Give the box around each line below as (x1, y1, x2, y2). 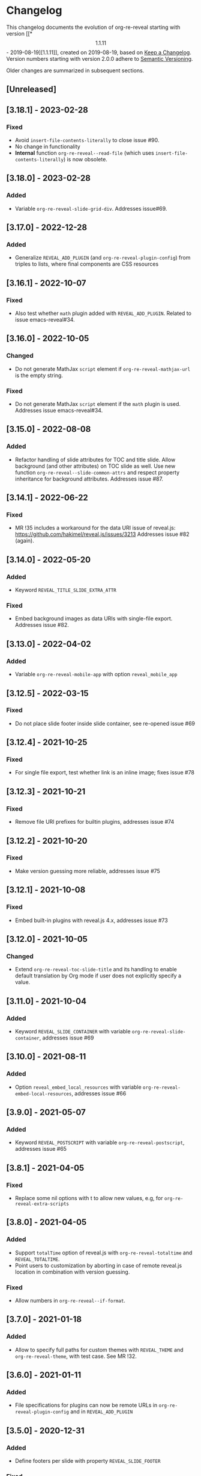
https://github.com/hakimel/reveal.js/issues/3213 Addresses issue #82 (14, 531, 190, 538)
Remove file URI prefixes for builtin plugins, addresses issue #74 (14, 818, 175, 826)
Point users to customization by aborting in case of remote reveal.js (14, 1262, 182, 1269)
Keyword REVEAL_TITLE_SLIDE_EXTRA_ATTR (14, 587, 117, 594)
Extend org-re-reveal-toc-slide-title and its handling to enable (14, 966, 177, 973)
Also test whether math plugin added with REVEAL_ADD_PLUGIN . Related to (14, 310, 192, 317)
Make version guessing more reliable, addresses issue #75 (14, 867, 160, 874)
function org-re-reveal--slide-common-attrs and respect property (14, 469, 180, 476)
